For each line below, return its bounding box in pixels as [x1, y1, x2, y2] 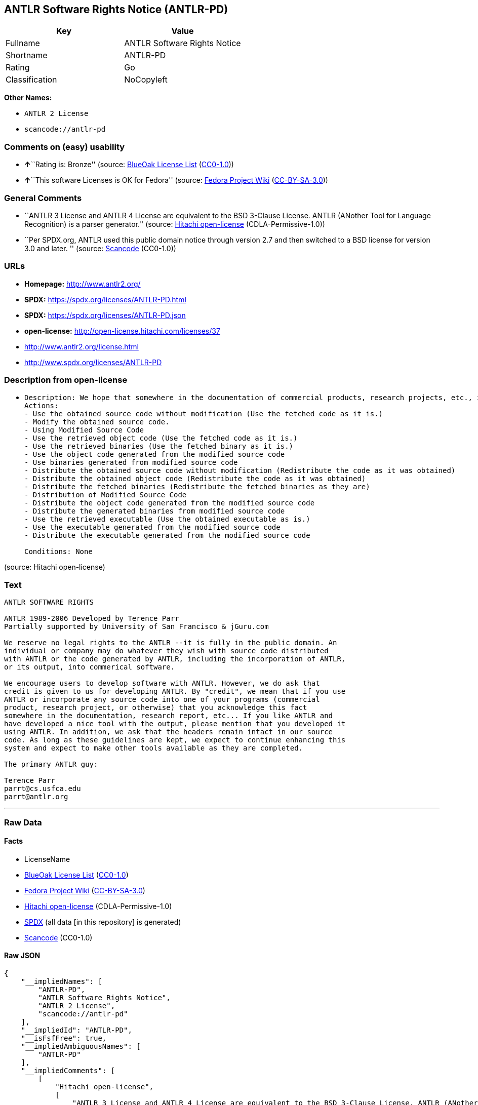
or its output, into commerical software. [4, 663, 175, 672]
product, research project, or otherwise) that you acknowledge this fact [4, 703, 307, 712]
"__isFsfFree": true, [21, 1034, 107, 1042]
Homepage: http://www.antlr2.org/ [24, 279, 141, 288]
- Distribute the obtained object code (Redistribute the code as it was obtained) [24, 475, 366, 483]
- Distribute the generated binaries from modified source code [24, 507, 285, 516]
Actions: [24, 402, 59, 410]
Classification [6, 74, 57, 85]
